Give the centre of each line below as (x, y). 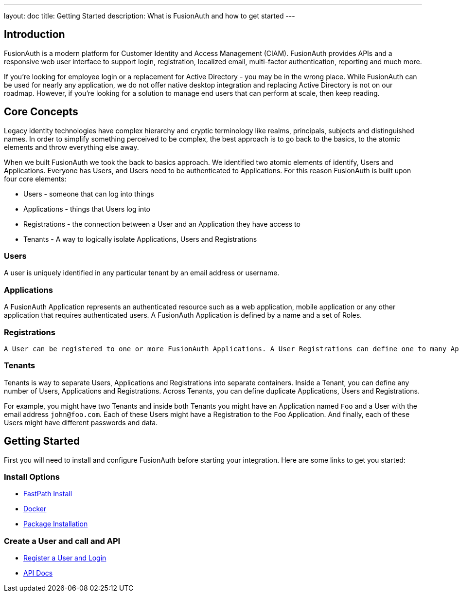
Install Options (32, 477)
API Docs (38, 573)
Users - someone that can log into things (89, 194)
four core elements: (35, 179)
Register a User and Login (65, 558)
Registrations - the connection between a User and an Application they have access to (162, 224)
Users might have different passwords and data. (81, 422)
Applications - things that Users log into (87, 209)
